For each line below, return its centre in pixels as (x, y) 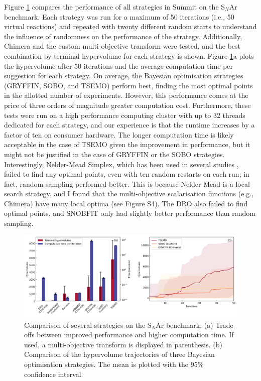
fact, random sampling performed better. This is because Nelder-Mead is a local (127, 183)
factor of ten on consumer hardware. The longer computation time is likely (119, 134)
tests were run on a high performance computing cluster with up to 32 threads (125, 115)
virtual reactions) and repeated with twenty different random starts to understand (130, 26)
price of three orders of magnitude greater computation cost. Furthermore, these (127, 105)
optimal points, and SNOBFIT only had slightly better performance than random (130, 213)
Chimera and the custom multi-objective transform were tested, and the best (122, 46)
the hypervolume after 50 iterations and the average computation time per (119, 66)
